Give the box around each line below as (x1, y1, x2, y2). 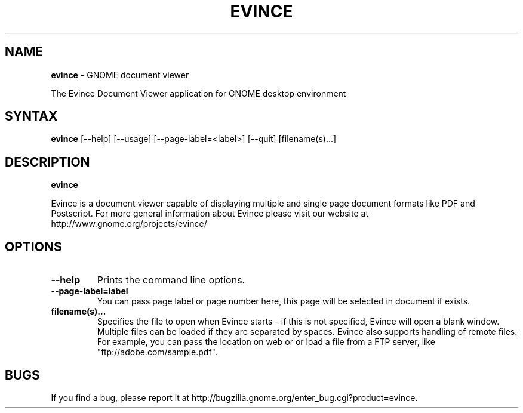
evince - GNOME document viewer (51, 69, 189, 80)
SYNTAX (5, 109, 58, 124)
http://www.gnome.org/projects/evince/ (51, 218, 207, 229)
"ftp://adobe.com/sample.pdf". (97, 347, 217, 357)
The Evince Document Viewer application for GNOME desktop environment (51, 88, 346, 98)
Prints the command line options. (97, 274, 245, 286)
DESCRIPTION (5, 154, 90, 169)
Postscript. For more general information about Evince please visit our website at (51, 208, 368, 219)
